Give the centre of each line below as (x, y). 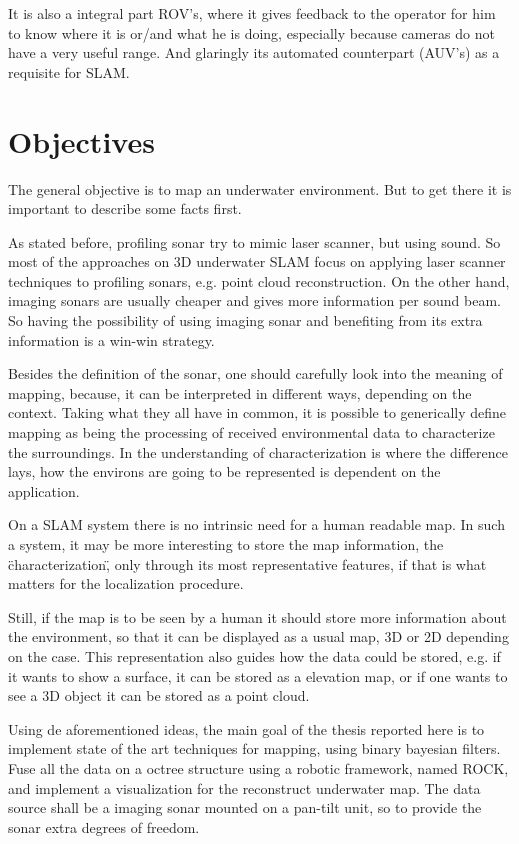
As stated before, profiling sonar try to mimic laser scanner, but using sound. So (254, 241)
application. (44, 490)
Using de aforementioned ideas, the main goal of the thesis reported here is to (246, 728)
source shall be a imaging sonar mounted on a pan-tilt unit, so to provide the (245, 807)
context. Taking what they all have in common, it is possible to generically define (257, 412)
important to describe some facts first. (125, 208)
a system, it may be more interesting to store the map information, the (226, 544)
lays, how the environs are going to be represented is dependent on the (224, 471)
